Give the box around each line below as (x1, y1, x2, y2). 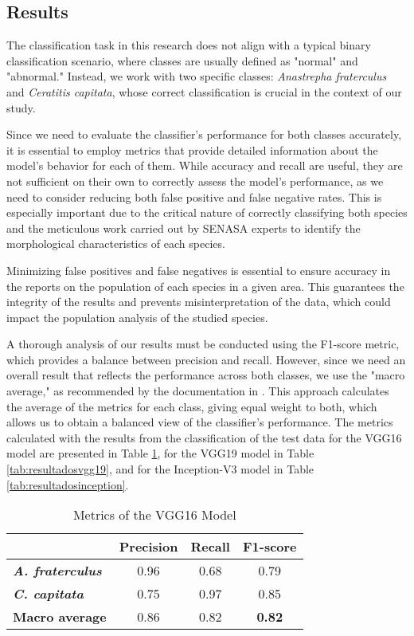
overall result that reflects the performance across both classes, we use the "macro (6, 367, 405, 383)
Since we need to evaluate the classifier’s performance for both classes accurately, (6, 126, 402, 143)
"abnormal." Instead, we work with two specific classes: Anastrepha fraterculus (6, 68, 387, 84)
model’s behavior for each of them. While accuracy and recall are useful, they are (6, 157, 403, 174)
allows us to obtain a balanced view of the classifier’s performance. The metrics (6, 414, 393, 430)
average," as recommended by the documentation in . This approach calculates (6, 383, 389, 399)
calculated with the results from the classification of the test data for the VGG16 (6, 429, 402, 446)
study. (6, 99, 36, 116)
